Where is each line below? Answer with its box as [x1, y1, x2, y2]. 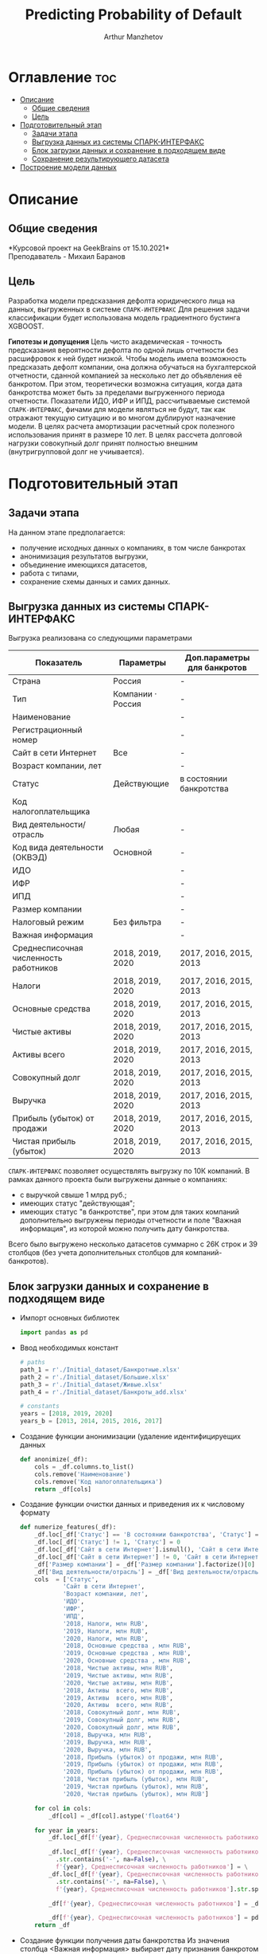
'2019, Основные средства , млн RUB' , [62, 1650, 192, 1658]
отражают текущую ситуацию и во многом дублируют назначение [8, 413, 236, 422]
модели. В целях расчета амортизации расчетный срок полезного [8, 421, 235, 431]
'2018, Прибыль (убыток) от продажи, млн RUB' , [62, 1753, 223, 1761]
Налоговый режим [12, 916, 85, 928]
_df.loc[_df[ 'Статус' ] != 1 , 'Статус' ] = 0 [34, 1538, 181, 1547]
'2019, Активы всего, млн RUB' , [62, 1693, 173, 1702]
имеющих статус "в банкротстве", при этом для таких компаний [19, 1207, 240, 1217]
